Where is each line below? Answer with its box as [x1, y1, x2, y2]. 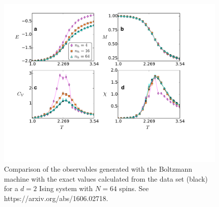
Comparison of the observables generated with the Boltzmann [4, 164, 193, 174]
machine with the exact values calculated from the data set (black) [4, 173, 208, 184]
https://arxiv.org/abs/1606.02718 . [4, 193, 109, 203]
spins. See [119, 183, 149, 194]
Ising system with [39, 183, 93, 194]
